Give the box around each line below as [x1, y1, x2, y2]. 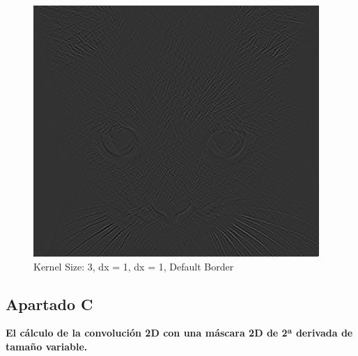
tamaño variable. [6, 339, 88, 353]
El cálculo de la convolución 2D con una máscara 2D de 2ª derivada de [6, 325, 353, 340]
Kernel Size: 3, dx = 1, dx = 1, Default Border [33, 259, 234, 273]
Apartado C [6, 293, 93, 314]
